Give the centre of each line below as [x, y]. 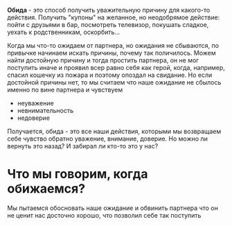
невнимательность [45, 111]
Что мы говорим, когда [78, 174]
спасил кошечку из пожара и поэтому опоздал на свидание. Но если [110, 75]
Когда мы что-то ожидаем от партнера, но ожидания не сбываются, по [113, 45]
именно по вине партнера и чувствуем [65, 90]
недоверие [34, 118]
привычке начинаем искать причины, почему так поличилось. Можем [111, 53]
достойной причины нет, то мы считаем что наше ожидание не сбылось [114, 82]
